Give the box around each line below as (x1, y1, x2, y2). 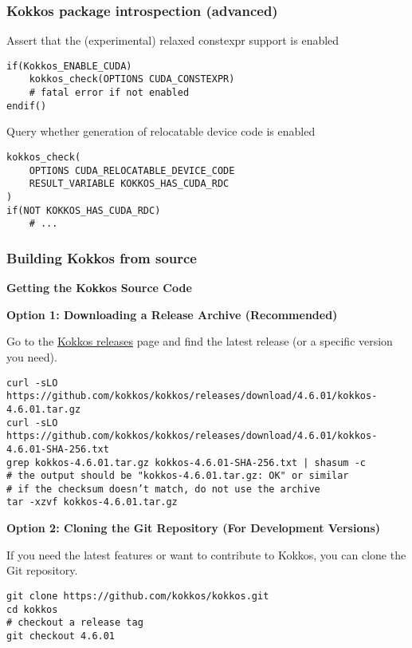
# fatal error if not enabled (29, 87, 190, 99)
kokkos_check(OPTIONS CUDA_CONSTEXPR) (29, 73, 235, 85)
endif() (6, 100, 47, 112)
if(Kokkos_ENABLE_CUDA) (6, 60, 132, 72)
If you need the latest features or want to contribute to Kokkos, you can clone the (6, 546, 406, 563)
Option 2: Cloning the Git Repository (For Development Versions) (6, 520, 381, 536)
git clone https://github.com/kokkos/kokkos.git (6, 590, 269, 602)
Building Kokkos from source (6, 247, 197, 267)
